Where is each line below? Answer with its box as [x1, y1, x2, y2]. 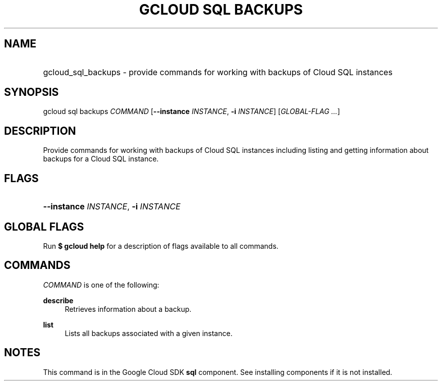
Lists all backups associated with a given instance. [65, 328, 233, 338]
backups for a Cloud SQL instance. [43, 154, 159, 163]
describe [43, 296, 74, 305]
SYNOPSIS [4, 86, 59, 99]
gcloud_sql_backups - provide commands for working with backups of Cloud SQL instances [43, 67, 393, 77]
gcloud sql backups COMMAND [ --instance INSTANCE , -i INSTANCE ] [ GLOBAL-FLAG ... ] [43, 107, 340, 116]
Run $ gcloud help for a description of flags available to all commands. [43, 241, 279, 250]
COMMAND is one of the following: [43, 280, 159, 289]
